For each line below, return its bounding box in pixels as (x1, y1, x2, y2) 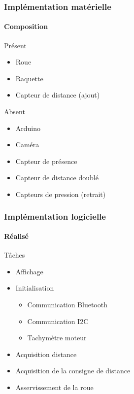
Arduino (15, 123, 41, 133)
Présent (4, 40, 27, 50)
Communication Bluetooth (27, 299, 107, 309)
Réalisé (4, 231, 29, 241)
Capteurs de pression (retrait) (15, 189, 106, 199)
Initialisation (15, 283, 54, 293)
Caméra (15, 139, 39, 150)
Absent (4, 106, 25, 117)
